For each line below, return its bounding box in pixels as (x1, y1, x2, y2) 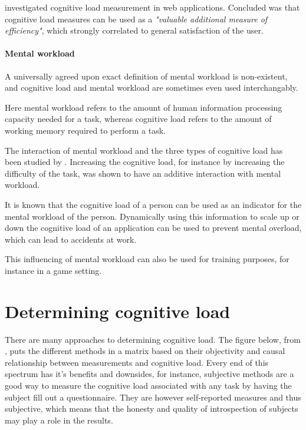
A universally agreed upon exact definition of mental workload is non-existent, (5, 70, 288, 82)
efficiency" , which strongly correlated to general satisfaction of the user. (5, 24, 264, 37)
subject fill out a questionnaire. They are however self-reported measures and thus (5, 391, 301, 403)
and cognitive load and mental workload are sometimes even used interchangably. (5, 81, 298, 94)
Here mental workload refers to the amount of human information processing (5, 101, 282, 113)
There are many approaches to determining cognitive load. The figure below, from (5, 333, 301, 345)
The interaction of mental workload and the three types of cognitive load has (5, 144, 283, 156)
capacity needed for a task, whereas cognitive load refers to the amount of (5, 113, 272, 125)
